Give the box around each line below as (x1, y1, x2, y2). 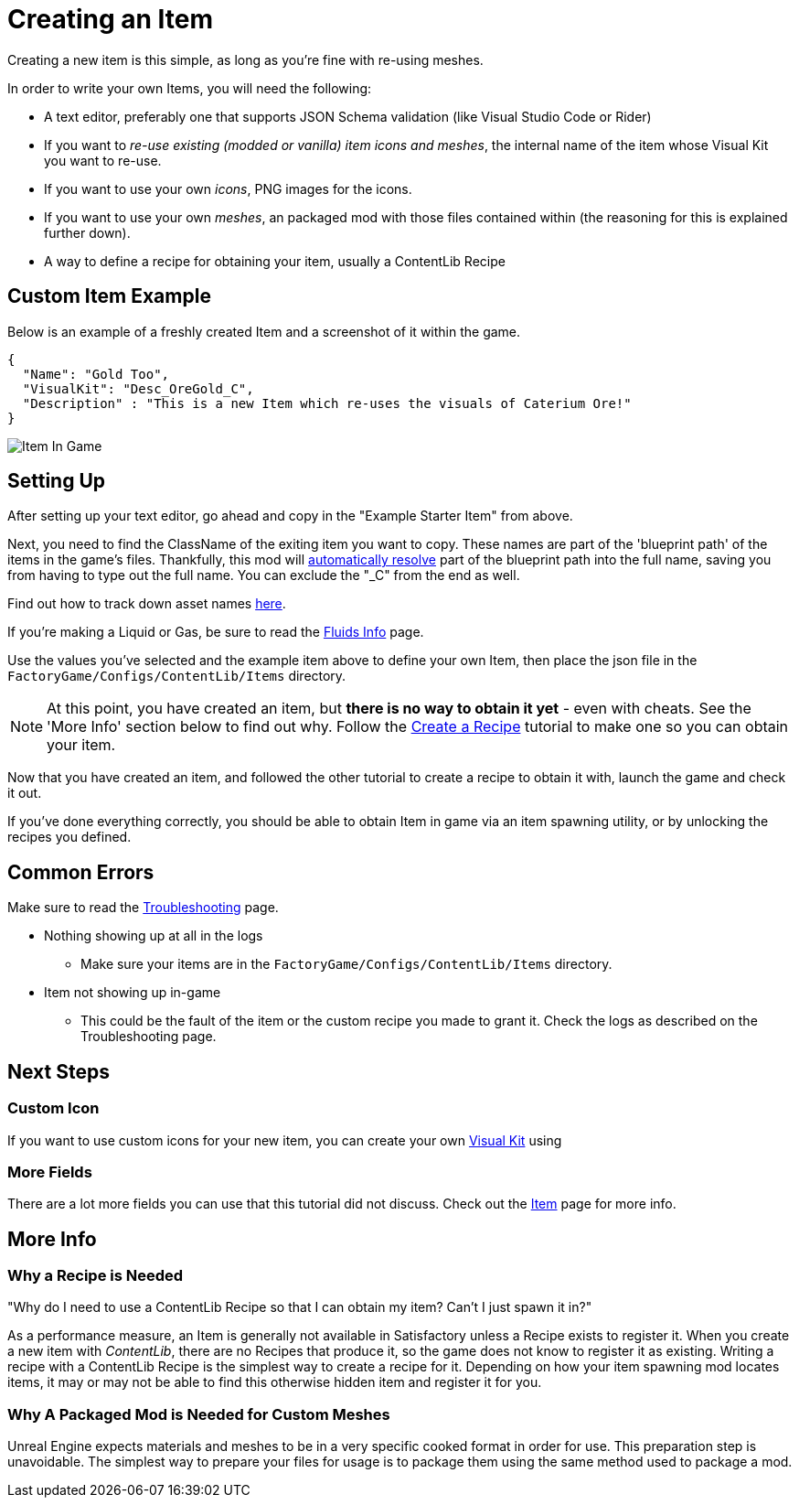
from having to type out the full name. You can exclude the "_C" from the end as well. (7, 567, 520, 584)
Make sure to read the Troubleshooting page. (7, 899, 279, 916)
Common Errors (7, 860, 154, 884)
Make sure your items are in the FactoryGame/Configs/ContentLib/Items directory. (80, 956, 613, 973)
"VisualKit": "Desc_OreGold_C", (22, 381, 254, 396)
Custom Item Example (7, 285, 211, 308)
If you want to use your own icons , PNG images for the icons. (44, 180, 412, 197)
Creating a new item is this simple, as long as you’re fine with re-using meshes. (7, 51, 484, 68)
